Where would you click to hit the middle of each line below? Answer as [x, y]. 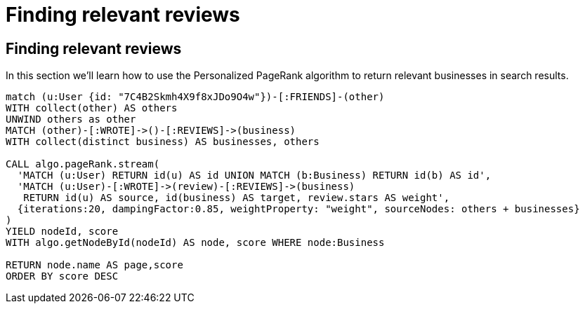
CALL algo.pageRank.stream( [83, 164]
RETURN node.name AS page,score [94, 265]
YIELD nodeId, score [62, 232]
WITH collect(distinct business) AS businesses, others [163, 142]
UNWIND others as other [71, 119]
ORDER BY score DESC [62, 276]
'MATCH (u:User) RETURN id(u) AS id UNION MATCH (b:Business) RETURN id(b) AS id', [254, 176]
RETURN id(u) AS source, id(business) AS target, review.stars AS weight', [237, 198]
